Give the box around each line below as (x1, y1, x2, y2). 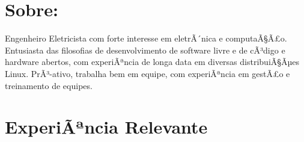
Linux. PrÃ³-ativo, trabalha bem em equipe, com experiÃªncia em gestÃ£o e (5, 67, 290, 79)
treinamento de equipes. (5, 79, 93, 91)
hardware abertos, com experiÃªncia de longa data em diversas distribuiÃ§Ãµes (5, 55, 300, 68)
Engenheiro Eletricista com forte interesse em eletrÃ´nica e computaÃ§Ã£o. (5, 32, 287, 45)
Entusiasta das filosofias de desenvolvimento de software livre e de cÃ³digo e (5, 43, 285, 56)
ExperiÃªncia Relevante (5, 114, 208, 139)
